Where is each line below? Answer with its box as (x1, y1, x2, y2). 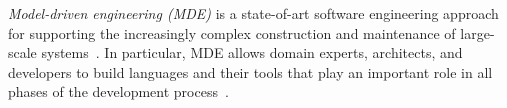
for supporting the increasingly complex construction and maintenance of (8, 22, 456, 43)
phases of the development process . (8, 81, 229, 102)
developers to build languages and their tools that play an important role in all (8, 61, 493, 82)
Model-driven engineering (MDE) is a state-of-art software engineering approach (8, 3, 499, 23)
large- (460, 22, 495, 43)
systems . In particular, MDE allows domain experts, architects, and (41, 42, 463, 63)
